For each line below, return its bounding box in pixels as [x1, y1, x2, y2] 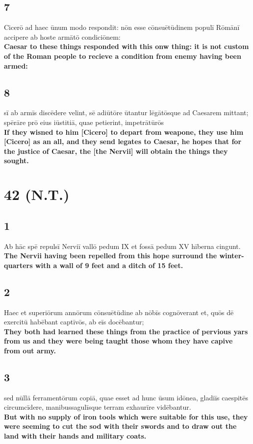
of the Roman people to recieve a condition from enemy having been [4, 50, 241, 61]
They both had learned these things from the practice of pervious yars [4, 326, 248, 336]
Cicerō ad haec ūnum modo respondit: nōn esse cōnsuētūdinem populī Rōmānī [4, 22, 240, 32]
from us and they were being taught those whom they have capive [4, 336, 233, 346]
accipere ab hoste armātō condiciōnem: [4, 31, 121, 42]
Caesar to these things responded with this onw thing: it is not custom [4, 41, 249, 51]
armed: [4, 60, 28, 71]
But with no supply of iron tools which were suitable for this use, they [4, 411, 248, 421]
